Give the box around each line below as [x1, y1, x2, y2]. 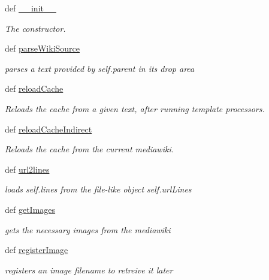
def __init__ [5, 2, 56, 14]
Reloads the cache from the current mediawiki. [5, 143, 174, 155]
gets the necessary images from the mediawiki [5, 223, 171, 236]
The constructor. [5, 22, 66, 34]
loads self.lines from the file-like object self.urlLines [5, 183, 192, 195]
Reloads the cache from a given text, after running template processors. [5, 102, 265, 115]
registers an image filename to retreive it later [5, 263, 173, 276]
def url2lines [5, 162, 50, 175]
